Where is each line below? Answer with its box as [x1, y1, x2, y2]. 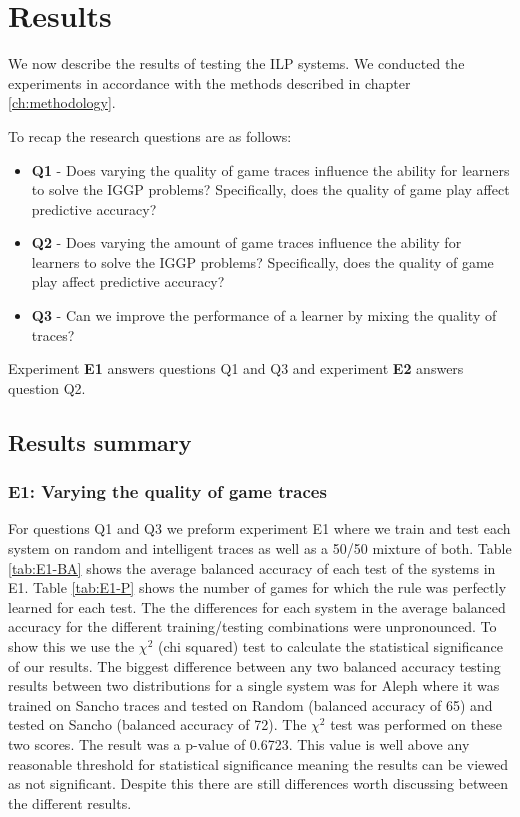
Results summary [8, 426, 192, 457]
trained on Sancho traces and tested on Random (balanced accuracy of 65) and [8, 694, 493, 715]
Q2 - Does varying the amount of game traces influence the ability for [31, 232, 462, 253]
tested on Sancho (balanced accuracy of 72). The [8, 714, 307, 735]
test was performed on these [330, 714, 502, 735]
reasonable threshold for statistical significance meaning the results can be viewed [8, 753, 509, 774]
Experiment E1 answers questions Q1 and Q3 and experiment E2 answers [8, 358, 464, 379]
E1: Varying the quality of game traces [8, 479, 327, 504]
